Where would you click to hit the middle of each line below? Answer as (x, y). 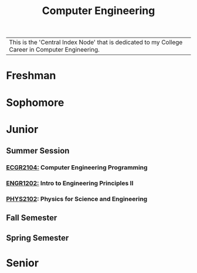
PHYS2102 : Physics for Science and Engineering (77, 199)
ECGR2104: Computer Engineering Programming (77, 168)
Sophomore (35, 102)
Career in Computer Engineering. (54, 50)
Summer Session (38, 151)
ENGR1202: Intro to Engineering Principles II (70, 183)
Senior (23, 263)
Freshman (31, 76)
